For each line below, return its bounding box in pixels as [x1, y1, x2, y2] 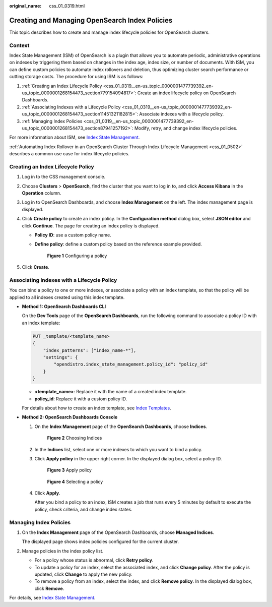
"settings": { [43, 354, 78, 360]
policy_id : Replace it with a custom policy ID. [34, 396, 127, 402]
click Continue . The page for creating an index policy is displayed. [22, 222, 160, 229]
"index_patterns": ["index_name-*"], [43, 347, 137, 353]
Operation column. [22, 190, 61, 196]
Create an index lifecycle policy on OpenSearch [137, 90, 236, 96]
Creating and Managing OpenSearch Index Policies [9, 16, 173, 25]
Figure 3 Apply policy [47, 467, 92, 473]
